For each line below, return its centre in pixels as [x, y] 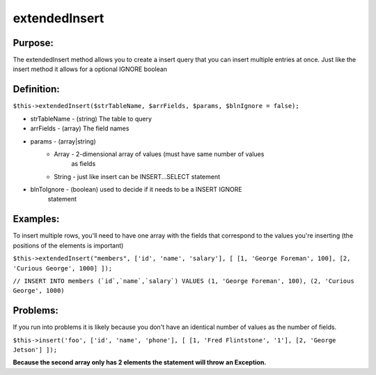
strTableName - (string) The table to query [91, 118]
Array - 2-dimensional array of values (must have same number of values [159, 154]
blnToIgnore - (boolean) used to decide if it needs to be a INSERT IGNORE [136, 190]
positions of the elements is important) [68, 245]
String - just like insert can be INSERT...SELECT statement [137, 176]
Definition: [37, 90]
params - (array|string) [63, 141]
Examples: [36, 219]
